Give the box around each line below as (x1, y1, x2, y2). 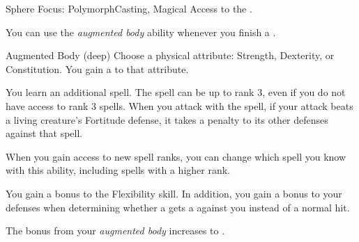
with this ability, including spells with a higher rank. (6, 163, 230, 177)
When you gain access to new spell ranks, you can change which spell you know (6, 149, 346, 163)
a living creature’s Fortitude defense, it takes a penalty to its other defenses (6, 112, 328, 127)
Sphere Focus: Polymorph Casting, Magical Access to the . (6, 1, 252, 15)
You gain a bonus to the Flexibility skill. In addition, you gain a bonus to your (6, 186, 342, 200)
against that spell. (6, 126, 83, 140)
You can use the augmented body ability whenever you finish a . (6, 24, 276, 39)
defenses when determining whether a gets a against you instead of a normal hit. (6, 200, 350, 214)
